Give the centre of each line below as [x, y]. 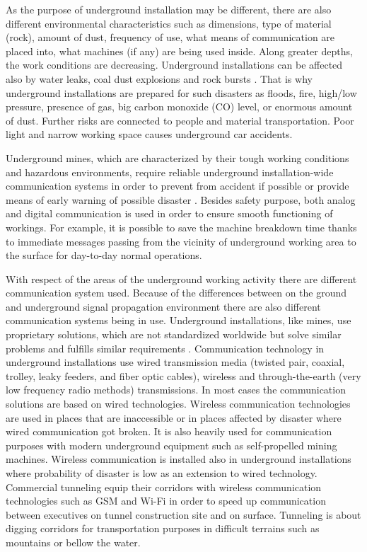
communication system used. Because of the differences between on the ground [176, 293]
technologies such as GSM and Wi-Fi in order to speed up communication [166, 501]
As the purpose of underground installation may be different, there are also [169, 9]
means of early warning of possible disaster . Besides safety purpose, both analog [181, 199]
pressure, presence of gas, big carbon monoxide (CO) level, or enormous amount [179, 107]
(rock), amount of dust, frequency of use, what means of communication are [170, 37]
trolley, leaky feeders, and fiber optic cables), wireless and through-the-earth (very [183, 375]
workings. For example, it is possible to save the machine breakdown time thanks [181, 227]
